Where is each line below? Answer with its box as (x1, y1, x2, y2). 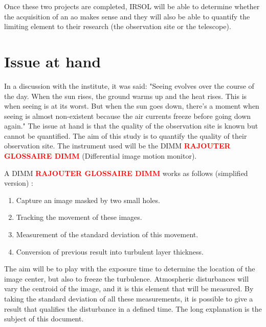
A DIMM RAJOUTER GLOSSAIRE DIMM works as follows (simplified (4, 167, 248, 178)
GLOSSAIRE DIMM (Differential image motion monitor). (4, 150, 197, 161)
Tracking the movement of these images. (16, 212, 142, 222)
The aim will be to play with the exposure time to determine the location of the (4, 263, 255, 274)
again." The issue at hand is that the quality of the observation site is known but (4, 120, 258, 131)
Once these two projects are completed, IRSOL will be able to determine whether (4, 1, 260, 11)
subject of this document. (4, 313, 84, 324)
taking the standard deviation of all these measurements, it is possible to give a (4, 293, 253, 304)
